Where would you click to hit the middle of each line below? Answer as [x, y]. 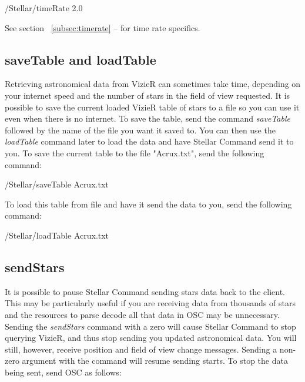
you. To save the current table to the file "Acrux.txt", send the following [135, 153]
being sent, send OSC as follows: [63, 372]
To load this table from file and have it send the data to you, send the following [148, 204]
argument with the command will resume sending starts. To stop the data [155, 361]
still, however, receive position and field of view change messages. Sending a [141, 349]
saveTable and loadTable [81, 59]
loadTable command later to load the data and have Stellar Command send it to [149, 141]
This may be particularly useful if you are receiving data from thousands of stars [150, 303]
